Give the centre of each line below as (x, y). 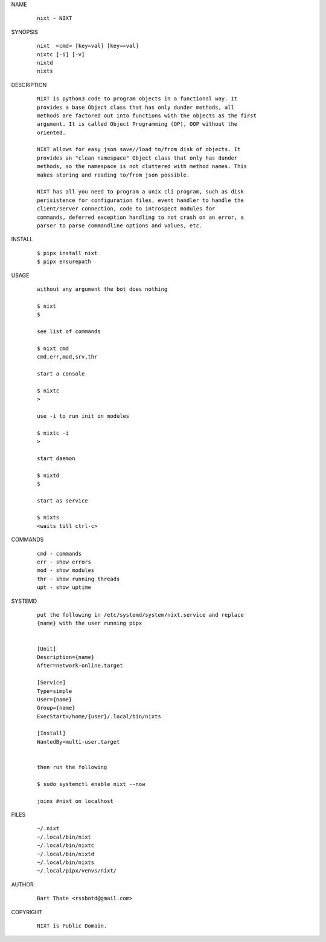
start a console (61, 374)
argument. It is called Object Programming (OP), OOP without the (137, 124)
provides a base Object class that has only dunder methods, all (136, 107)
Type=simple (55, 691)
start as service (62, 501)
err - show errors (64, 562)
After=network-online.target (80, 666)
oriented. (51, 132)
